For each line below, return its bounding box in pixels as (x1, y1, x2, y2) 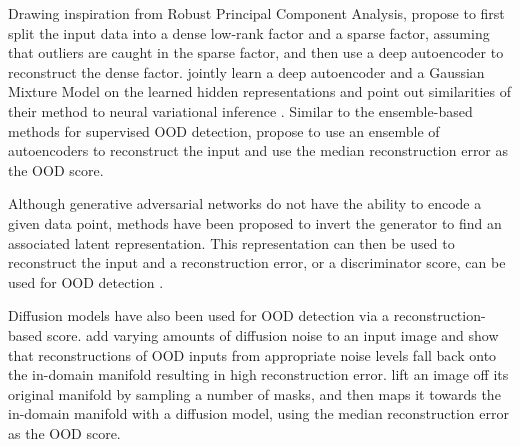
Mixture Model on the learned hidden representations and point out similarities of (8, 81, 512, 102)
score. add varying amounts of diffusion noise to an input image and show (46, 324, 499, 345)
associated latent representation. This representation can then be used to (8, 232, 455, 253)
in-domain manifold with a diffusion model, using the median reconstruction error (8, 403, 509, 424)
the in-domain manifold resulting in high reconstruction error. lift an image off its (8, 364, 509, 385)
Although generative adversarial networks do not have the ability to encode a (8, 193, 482, 214)
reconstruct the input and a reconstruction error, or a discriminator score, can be (8, 252, 506, 273)
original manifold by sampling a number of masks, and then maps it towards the (8, 383, 501, 404)
